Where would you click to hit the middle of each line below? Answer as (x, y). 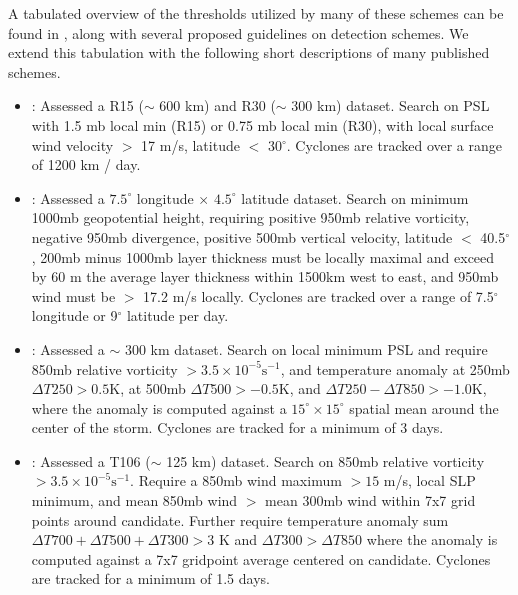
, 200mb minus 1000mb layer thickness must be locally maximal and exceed (263, 256)
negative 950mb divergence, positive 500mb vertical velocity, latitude (242, 236)
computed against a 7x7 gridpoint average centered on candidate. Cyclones (261, 558)
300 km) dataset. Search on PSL (390, 105)
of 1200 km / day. (86, 164)
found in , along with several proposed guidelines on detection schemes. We (238, 32)
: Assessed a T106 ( (91, 460)
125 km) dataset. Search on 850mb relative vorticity (325, 460)
